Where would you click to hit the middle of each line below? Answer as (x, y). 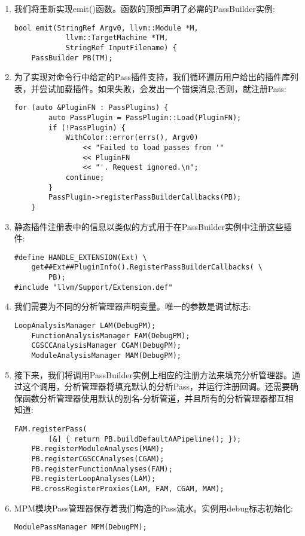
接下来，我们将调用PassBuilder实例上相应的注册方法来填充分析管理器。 (153, 374)
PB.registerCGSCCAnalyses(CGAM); (98, 459)
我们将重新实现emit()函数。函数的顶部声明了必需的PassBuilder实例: (144, 8)
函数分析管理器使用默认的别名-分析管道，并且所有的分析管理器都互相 (158, 398)
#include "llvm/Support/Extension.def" (93, 287)
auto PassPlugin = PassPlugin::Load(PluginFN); (145, 118)
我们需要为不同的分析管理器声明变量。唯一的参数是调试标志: (132, 306)
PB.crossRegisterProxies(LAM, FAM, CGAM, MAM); (128, 488)
